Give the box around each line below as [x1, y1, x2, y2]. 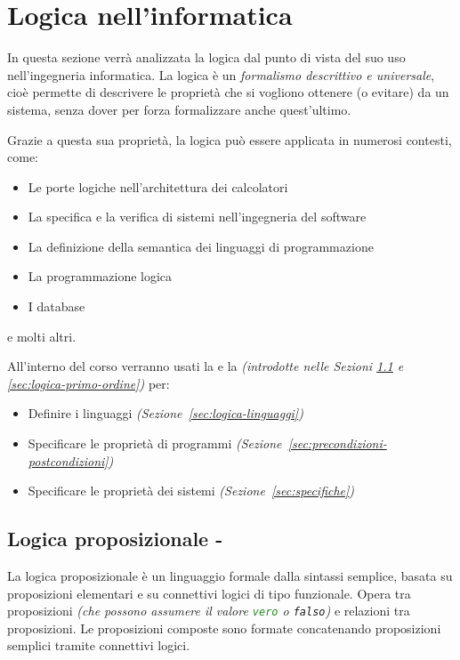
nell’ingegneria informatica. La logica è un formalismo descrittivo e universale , [7, 65, 435, 84]
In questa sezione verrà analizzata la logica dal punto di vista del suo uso [7, 48, 406, 67]
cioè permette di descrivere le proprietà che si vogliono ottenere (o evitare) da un [7, 83, 449, 101]
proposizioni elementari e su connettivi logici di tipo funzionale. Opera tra [7, 584, 411, 602]
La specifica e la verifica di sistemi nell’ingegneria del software [28, 207, 367, 226]
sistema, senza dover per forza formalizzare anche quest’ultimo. [7, 100, 351, 118]
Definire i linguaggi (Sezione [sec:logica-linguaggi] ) [28, 404, 303, 423]
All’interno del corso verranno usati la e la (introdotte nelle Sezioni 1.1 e [7, 357, 404, 375]
